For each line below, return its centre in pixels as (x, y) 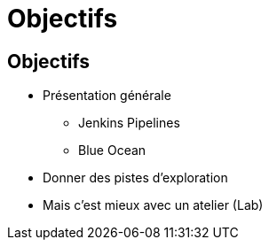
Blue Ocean (112, 151)
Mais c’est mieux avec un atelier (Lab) (153, 205)
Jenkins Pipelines (129, 123)
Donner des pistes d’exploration (135, 178)
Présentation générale (107, 96)
